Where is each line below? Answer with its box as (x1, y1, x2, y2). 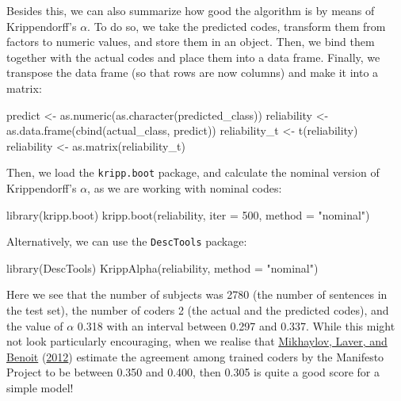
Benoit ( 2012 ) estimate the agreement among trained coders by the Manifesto (6, 348, 384, 365)
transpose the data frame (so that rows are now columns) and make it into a (6, 64, 379, 81)
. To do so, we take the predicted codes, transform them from (87, 17, 386, 34)
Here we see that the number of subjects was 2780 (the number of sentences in (6, 286, 388, 303)
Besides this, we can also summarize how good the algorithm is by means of (6, 2, 375, 18)
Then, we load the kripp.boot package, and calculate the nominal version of (6, 164, 380, 181)
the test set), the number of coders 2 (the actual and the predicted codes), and (6, 302, 389, 319)
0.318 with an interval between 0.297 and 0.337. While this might (77, 317, 395, 334)
